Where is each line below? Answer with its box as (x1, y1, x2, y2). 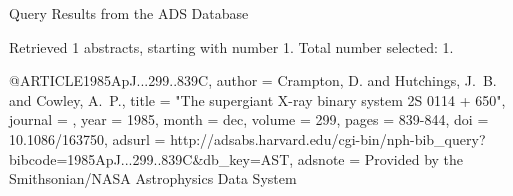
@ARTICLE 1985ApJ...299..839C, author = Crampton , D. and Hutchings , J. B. (9, 70, 497, 91)
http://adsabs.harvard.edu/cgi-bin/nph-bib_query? (170, 128, 486, 149)
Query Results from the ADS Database (9, 3, 249, 23)
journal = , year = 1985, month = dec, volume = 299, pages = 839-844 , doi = (9, 109, 489, 130)
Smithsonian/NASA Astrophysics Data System (9, 168, 297, 189)
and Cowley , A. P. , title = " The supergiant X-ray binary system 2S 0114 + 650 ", (9, 89, 506, 110)
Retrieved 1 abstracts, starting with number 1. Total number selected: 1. (9, 36, 454, 57)
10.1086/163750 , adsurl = (9, 128, 166, 149)
